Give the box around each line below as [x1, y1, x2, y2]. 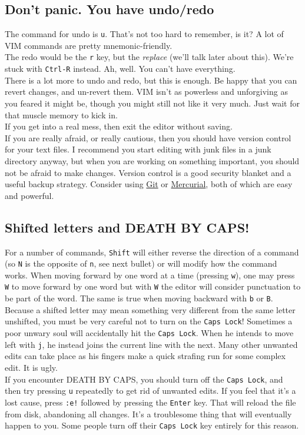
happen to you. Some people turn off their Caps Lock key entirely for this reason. [5, 419, 299, 431]
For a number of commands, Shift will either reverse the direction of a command [5, 245, 299, 258]
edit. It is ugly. [5, 361, 58, 373]
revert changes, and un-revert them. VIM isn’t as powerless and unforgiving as [5, 85, 288, 98]
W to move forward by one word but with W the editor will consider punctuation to [5, 280, 301, 293]
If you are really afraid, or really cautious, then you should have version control [5, 131, 291, 144]
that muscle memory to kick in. [5, 108, 118, 121]
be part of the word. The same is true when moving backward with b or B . [5, 292, 273, 304]
